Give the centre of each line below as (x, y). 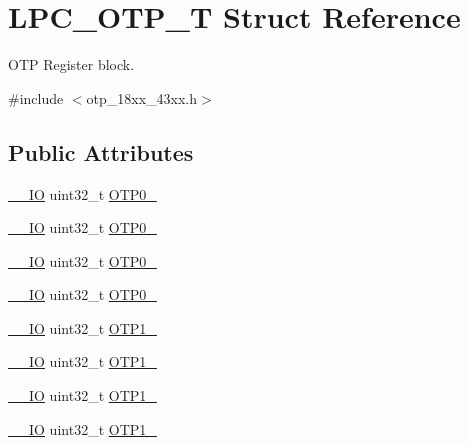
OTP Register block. (71, 64)
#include (36, 97)
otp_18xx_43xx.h (142, 97)
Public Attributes (101, 151)
